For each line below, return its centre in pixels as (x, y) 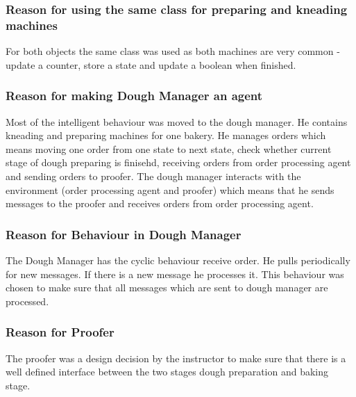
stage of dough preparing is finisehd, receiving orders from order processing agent (178, 162)
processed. (27, 301)
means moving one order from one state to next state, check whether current (169, 148)
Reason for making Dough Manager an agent (134, 96)
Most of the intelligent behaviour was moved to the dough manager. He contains (177, 121)
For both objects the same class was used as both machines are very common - (173, 51)
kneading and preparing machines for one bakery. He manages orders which (166, 135)
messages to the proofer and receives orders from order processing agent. (160, 203)
